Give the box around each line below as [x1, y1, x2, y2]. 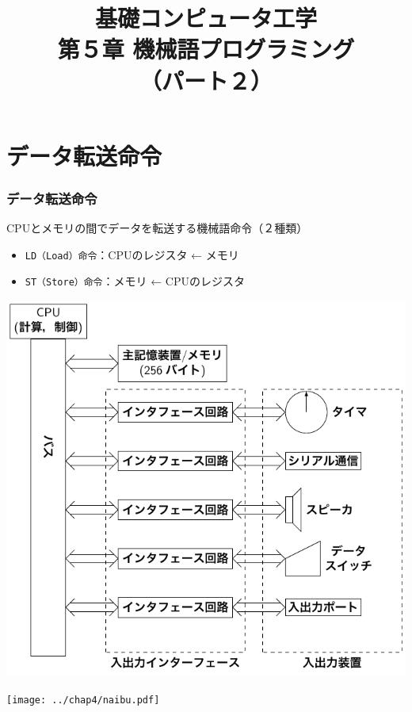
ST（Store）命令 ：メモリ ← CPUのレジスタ [25, 273, 245, 289]
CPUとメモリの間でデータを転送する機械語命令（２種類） [6, 220, 308, 236]
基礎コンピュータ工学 [94, 2, 317, 34]
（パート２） [139, 63, 273, 96]
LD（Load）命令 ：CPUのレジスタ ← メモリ [25, 246, 239, 262]
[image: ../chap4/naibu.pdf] [6, 694, 160, 706]
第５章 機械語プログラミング [57, 33, 355, 65]
